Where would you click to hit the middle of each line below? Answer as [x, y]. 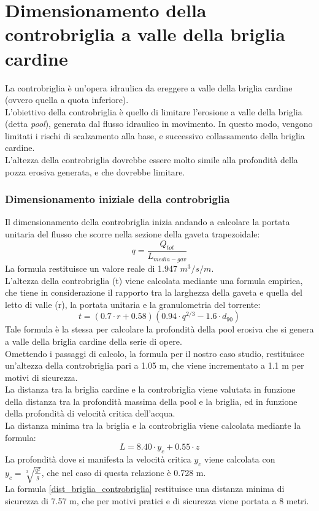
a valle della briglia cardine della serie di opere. [94, 341]
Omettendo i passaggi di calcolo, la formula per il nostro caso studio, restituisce [155, 353]
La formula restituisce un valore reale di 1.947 [91, 268]
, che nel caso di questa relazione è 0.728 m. [124, 472]
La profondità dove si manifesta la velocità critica [98, 459]
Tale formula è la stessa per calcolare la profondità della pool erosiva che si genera [159, 329]
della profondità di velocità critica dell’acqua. [90, 413]
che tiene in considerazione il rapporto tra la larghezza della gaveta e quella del [154, 292]
